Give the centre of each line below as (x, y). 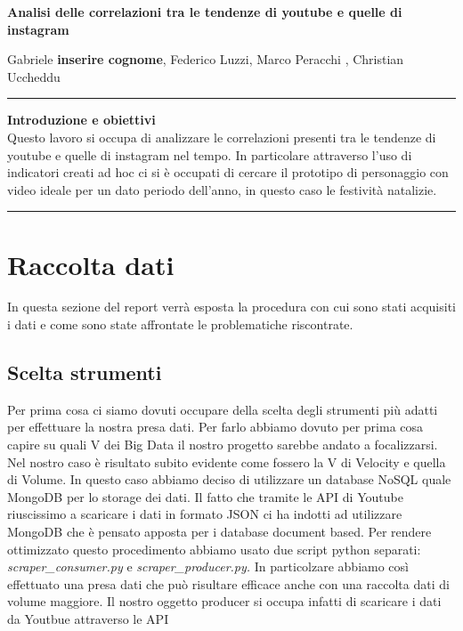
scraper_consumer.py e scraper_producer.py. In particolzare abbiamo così (208, 566)
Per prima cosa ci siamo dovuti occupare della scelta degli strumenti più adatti (223, 409)
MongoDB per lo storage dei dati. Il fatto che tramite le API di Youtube (205, 496)
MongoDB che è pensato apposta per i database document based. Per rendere (219, 532)
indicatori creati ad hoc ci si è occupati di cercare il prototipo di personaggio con (228, 172)
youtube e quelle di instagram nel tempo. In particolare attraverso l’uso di (210, 154)
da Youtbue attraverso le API (88, 618)
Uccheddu (34, 76)
